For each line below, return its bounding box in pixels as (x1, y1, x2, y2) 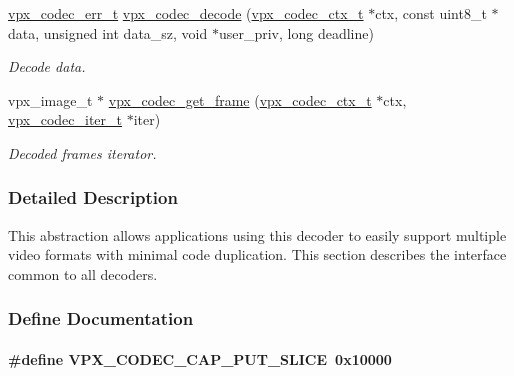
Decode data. (8, 56, 86, 77)
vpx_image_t (8, 89, 93, 110)
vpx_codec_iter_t (8, 109, 122, 130)
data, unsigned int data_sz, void (8, 22, 208, 43)
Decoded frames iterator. (8, 142, 157, 163)
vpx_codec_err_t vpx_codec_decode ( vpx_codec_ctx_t (8, 3, 364, 23)
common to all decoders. (8, 263, 158, 284)
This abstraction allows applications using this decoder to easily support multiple (8, 224, 507, 245)
